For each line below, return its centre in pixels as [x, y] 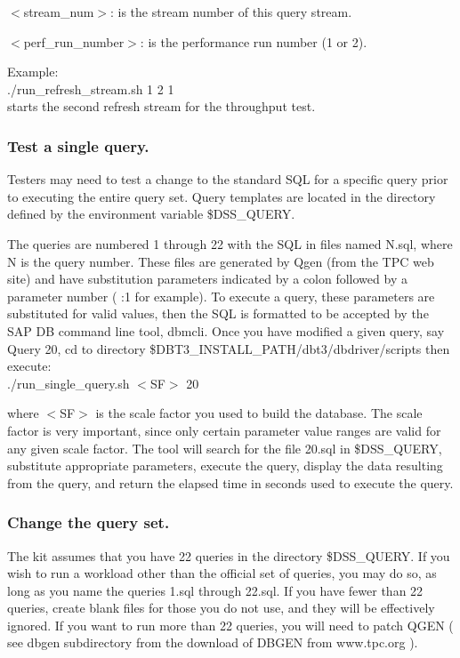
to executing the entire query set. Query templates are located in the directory [222, 196]
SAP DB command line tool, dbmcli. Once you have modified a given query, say [226, 330]
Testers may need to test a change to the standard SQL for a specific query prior [228, 179]
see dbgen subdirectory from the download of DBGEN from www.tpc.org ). [213, 642]
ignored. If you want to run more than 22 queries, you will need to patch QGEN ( [230, 625]
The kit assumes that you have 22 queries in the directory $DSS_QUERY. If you [229, 555]
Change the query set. [89, 522]
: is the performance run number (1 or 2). [254, 41]
